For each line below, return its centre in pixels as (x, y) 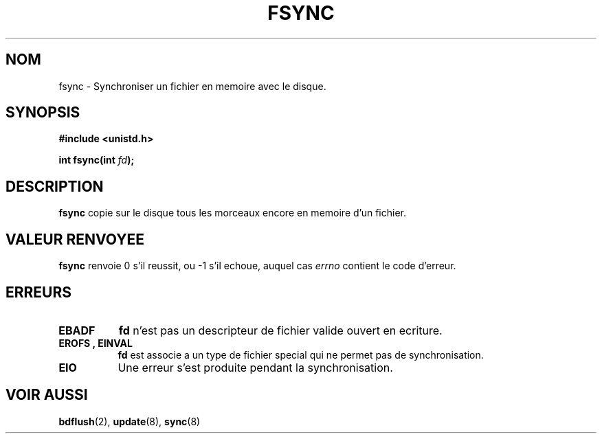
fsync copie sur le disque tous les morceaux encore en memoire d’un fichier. (232, 213)
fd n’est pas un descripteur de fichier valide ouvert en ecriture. (280, 330)
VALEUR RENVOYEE (75, 239)
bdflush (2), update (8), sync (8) (130, 421)
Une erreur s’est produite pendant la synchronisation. (255, 367)
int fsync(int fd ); (97, 160)
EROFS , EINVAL (96, 343)
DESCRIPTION (55, 186)
